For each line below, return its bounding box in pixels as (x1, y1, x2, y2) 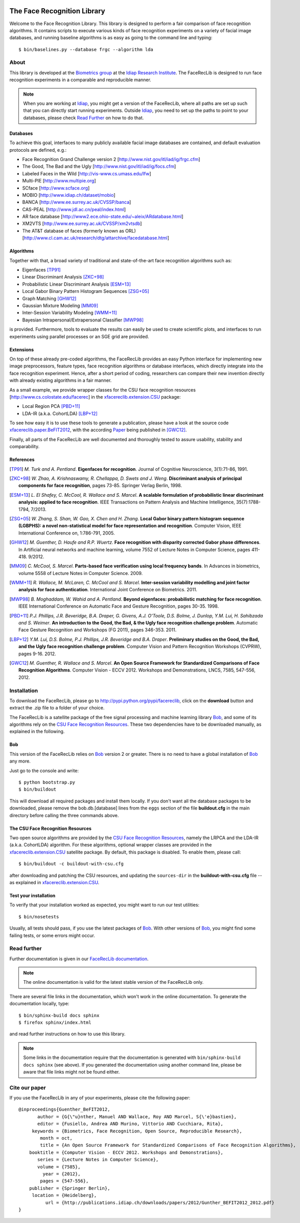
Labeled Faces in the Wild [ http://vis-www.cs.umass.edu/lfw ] (22, 170, 151, 176)
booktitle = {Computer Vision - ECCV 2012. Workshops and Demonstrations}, (29, 1149, 223, 1155)
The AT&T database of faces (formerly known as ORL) (22, 227, 136, 234)
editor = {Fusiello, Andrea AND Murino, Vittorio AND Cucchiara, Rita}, (37, 1121, 223, 1127)
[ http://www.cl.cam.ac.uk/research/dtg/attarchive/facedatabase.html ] (22, 235, 170, 241)
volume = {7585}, (37, 1164, 81, 1170)
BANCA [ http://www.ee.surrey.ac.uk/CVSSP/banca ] (22, 199, 131, 205)
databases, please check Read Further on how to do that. (23, 114, 144, 121)
